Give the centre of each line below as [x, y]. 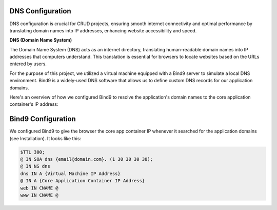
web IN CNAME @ [39, 188]
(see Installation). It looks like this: [45, 138]
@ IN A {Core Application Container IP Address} [83, 181]
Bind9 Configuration [43, 119]
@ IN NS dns [35, 166]
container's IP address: [34, 104]
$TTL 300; [33, 152]
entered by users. [28, 64]
